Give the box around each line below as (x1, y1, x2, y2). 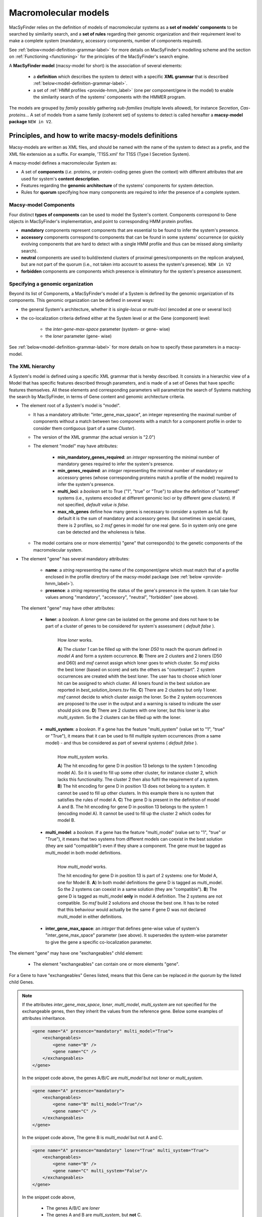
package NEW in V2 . (9, 119, 53, 125)
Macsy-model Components (9, 202, 75, 208)
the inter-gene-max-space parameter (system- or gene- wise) (45, 326, 170, 332)
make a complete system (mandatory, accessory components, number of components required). (9, 38, 202, 44)
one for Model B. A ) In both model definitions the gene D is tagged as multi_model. (57, 879, 223, 885)
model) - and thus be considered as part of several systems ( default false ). (45, 740, 198, 746)
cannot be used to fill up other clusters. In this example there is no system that (57, 790, 214, 796)
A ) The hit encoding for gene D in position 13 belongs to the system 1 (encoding (57, 763, 217, 769)
